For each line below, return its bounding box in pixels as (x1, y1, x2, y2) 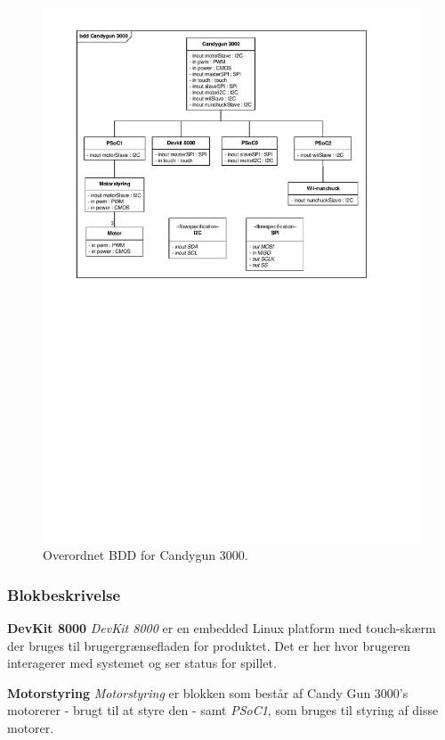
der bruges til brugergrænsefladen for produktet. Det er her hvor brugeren (7, 636, 411, 654)
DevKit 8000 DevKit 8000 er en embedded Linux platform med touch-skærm (7, 618, 436, 637)
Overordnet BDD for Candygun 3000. (43, 546, 248, 564)
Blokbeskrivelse (7, 583, 121, 605)
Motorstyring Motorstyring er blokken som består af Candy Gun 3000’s (7, 683, 409, 702)
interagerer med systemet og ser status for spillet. (7, 654, 277, 672)
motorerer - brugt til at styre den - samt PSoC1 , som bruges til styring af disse (7, 701, 439, 719)
